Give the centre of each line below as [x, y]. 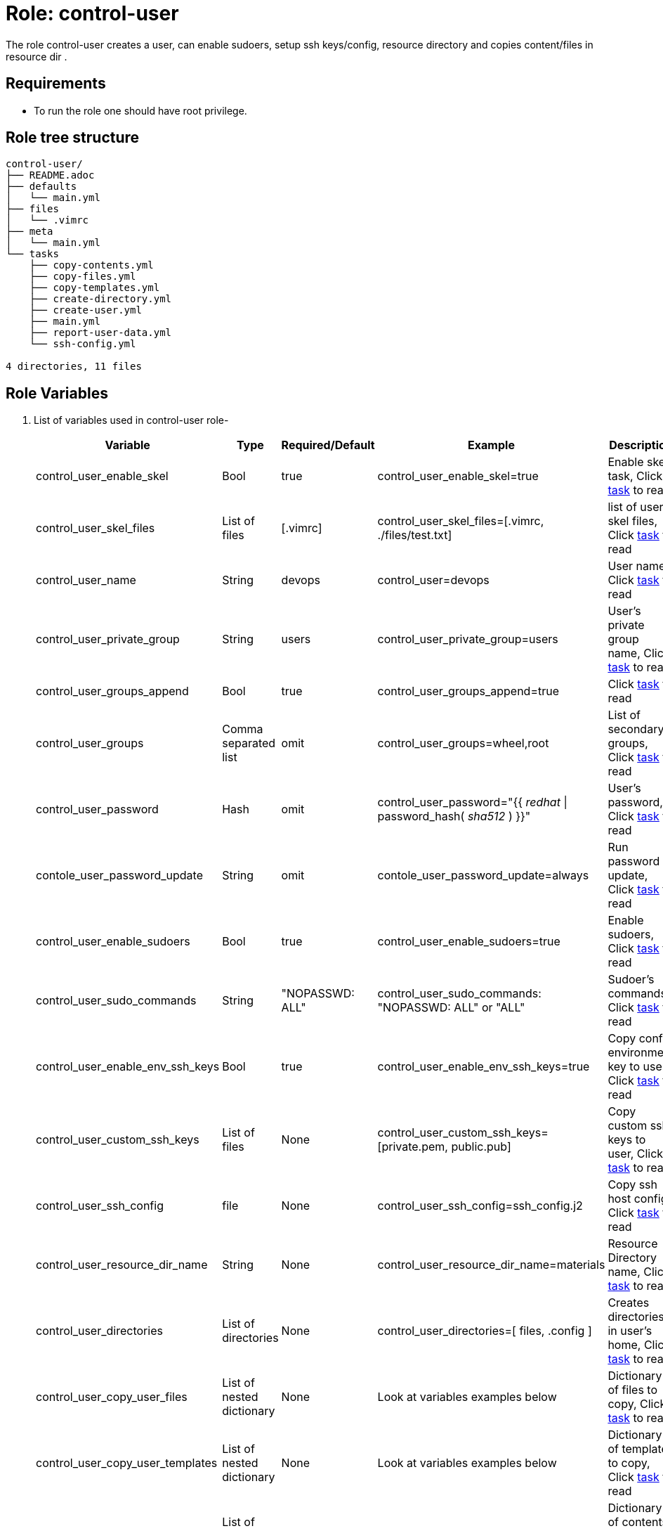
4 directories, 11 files [74, 367]
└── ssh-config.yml [83, 344]
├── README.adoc [50, 175]
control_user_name [86, 580]
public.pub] [481, 1147]
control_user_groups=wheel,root [463, 743]
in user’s [630, 1331]
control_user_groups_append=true [468, 691]
